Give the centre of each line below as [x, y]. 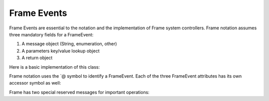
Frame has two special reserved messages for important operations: [79, 92]
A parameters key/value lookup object [61, 51]
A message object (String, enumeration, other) [69, 44]
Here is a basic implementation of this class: [55, 67]
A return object [37, 58]
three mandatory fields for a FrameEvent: [51, 34]
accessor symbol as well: [35, 83]
